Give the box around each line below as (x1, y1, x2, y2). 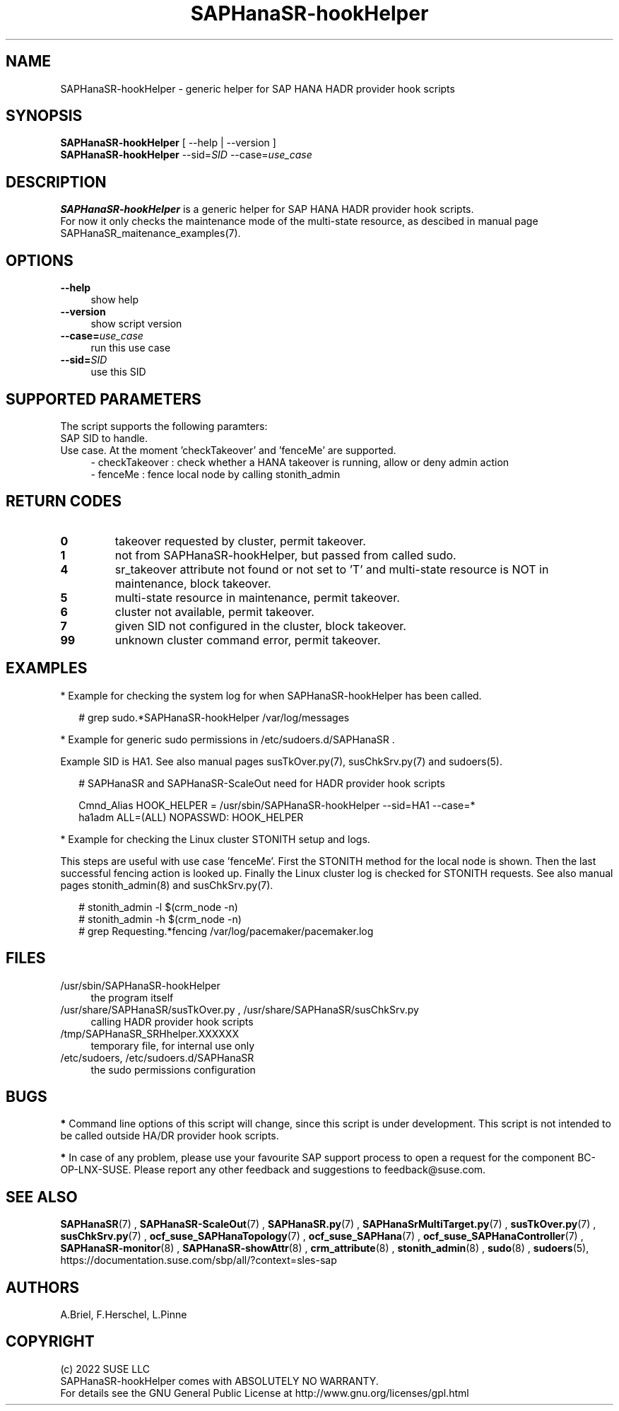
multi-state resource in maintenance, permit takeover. (114, 590, 400, 605)
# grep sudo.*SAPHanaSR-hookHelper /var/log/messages (78, 711, 350, 724)
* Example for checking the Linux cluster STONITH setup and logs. (60, 832, 370, 845)
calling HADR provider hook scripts (90, 1015, 254, 1028)
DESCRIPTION (6, 173, 107, 191)
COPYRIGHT (6, 1332, 95, 1351)
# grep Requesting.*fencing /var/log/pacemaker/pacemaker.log (78, 924, 374, 937)
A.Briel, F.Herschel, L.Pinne (60, 1308, 187, 1321)
